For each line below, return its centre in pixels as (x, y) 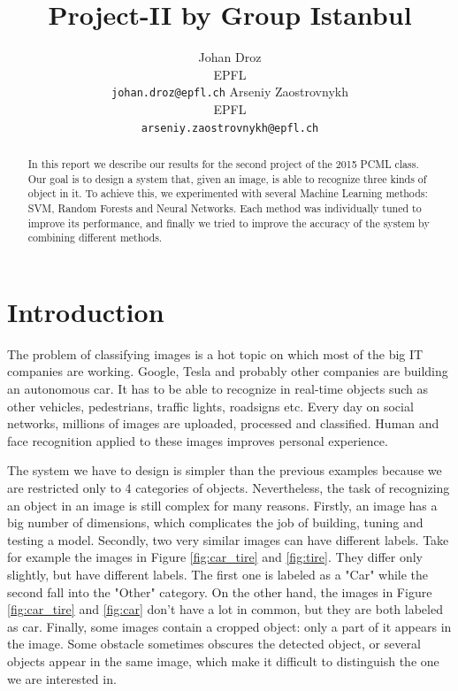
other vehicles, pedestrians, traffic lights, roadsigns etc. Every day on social (210, 406)
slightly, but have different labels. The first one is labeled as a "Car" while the (218, 575)
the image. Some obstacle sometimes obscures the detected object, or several (214, 644)
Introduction (86, 311)
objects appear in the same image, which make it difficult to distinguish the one (223, 660)
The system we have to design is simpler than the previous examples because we (225, 470)
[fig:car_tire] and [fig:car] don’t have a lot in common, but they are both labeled (225, 609)
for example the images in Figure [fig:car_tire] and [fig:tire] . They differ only (215, 557)
